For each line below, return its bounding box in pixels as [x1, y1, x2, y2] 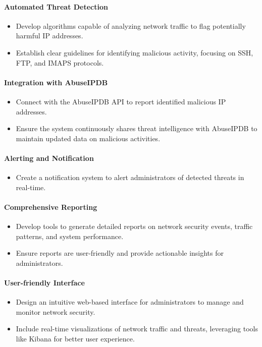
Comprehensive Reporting [4, 201, 97, 212]
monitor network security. [16, 306, 95, 317]
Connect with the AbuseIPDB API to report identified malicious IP [16, 96, 226, 106]
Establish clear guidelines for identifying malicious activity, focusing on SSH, [16, 47, 253, 57]
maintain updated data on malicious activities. [16, 133, 161, 143]
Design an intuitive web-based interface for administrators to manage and [16, 297, 244, 307]
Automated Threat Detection [4, 1, 108, 12]
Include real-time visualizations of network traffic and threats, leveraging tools [16, 323, 258, 334]
